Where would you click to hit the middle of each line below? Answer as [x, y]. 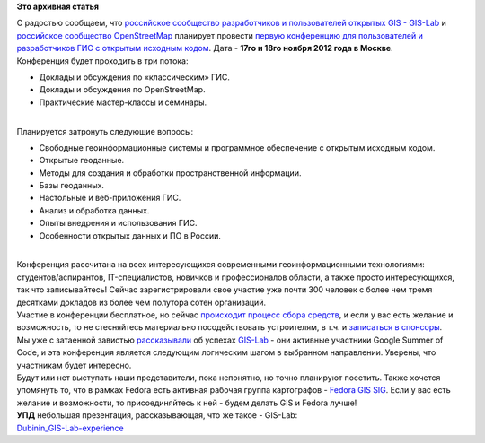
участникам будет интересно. [74, 365]
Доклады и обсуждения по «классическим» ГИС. [135, 77]
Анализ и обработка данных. [94, 210]
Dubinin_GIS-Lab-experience [71, 428]
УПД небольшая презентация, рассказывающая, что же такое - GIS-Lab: [157, 415]
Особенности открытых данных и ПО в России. [130, 235]
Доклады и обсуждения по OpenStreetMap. [122, 90]
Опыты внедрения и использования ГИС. [118, 223]
